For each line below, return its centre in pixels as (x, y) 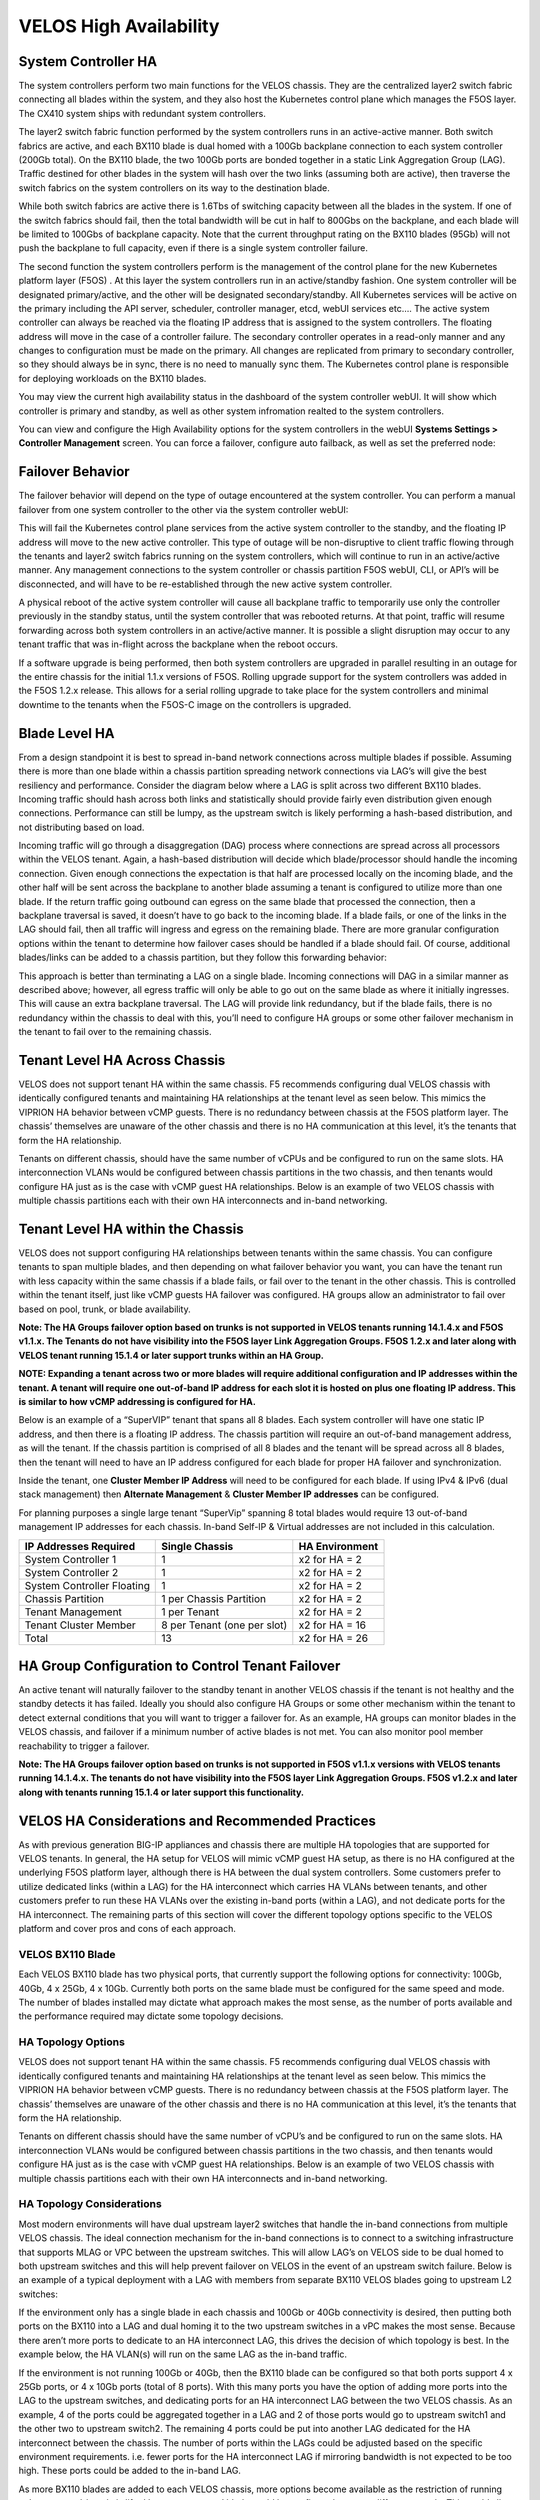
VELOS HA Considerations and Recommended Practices (197, 1820)
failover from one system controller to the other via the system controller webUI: (183, 509)
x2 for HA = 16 (332, 1625)
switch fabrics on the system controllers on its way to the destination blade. (174, 187)
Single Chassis (197, 1546)
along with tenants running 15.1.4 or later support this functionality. (161, 1792)
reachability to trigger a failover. (84, 1746)
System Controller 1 (70, 1559)
